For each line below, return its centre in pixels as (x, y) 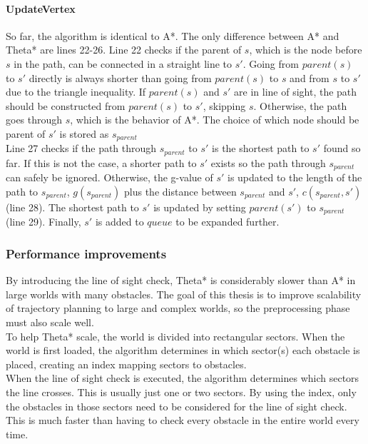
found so (342, 148)
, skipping (224, 105)
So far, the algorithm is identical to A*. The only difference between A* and (173, 35)
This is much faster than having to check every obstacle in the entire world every (183, 420)
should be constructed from (66, 105)
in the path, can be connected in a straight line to (123, 63)
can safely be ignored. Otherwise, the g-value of (109, 177)
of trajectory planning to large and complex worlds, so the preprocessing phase (178, 308)
